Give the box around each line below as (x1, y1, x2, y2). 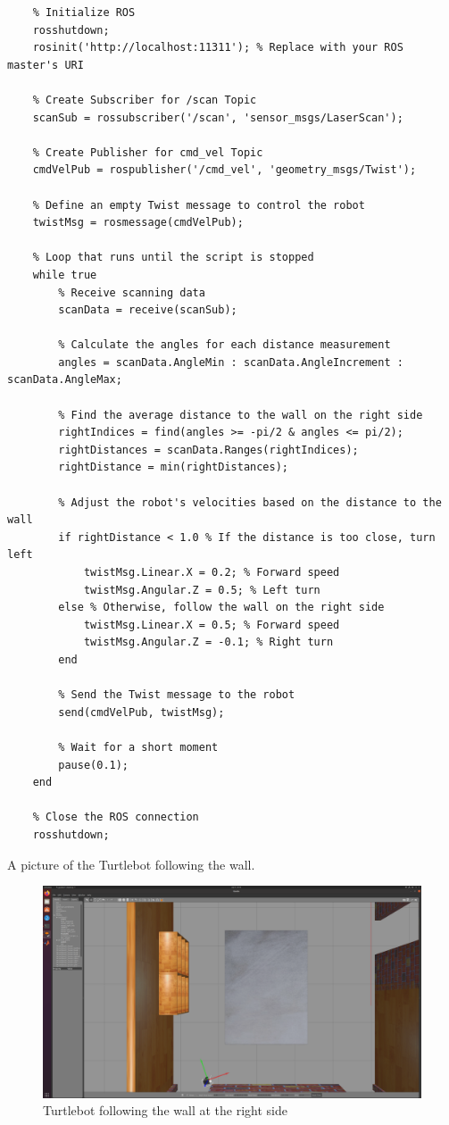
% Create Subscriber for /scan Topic (32, 93, 257, 106)
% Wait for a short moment (58, 740, 219, 754)
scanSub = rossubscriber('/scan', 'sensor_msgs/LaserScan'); (32, 111, 403, 124)
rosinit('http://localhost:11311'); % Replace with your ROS (32, 41, 403, 54)
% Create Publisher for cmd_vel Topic (32, 146, 263, 159)
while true (32, 268, 97, 281)
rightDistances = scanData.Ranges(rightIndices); (58, 443, 359, 456)
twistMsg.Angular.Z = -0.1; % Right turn (83, 636, 334, 649)
